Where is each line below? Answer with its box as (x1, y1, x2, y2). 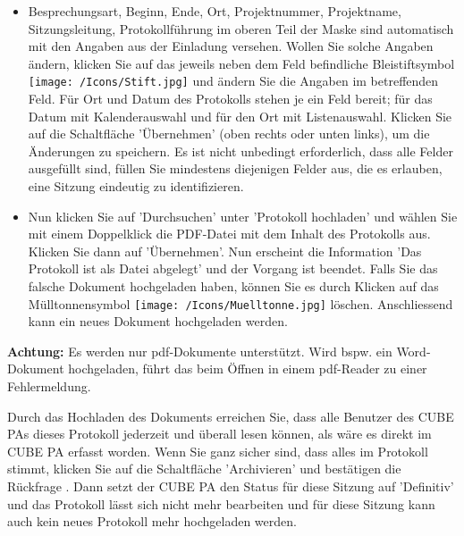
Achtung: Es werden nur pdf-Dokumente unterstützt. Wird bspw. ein (7, 341, 392, 360)
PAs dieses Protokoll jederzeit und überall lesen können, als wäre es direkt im (7, 424, 432, 443)
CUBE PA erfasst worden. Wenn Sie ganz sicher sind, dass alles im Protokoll (7, 441, 428, 460)
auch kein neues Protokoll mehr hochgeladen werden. (7, 512, 297, 531)
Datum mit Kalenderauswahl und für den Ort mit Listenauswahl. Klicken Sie (28, 106, 452, 125)
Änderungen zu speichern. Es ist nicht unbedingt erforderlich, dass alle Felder (28, 141, 453, 160)
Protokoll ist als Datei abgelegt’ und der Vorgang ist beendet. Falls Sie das (28, 259, 438, 278)
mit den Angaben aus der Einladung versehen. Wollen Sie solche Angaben (28, 37, 434, 55)
